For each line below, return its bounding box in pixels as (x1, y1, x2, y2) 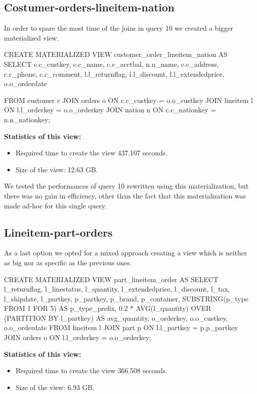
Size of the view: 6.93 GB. (15, 382, 95, 392)
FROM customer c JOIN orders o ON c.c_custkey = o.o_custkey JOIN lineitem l (4, 95, 253, 105)
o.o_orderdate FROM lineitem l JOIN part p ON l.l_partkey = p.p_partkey (4, 322, 238, 333)
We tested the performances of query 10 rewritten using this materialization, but (4, 181, 249, 191)
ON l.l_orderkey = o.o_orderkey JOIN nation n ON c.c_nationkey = (4, 104, 216, 115)
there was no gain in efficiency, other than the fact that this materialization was (4, 190, 246, 200)
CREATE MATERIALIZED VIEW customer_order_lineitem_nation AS (4, 49, 228, 59)
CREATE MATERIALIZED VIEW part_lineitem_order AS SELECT (4, 274, 218, 284)
